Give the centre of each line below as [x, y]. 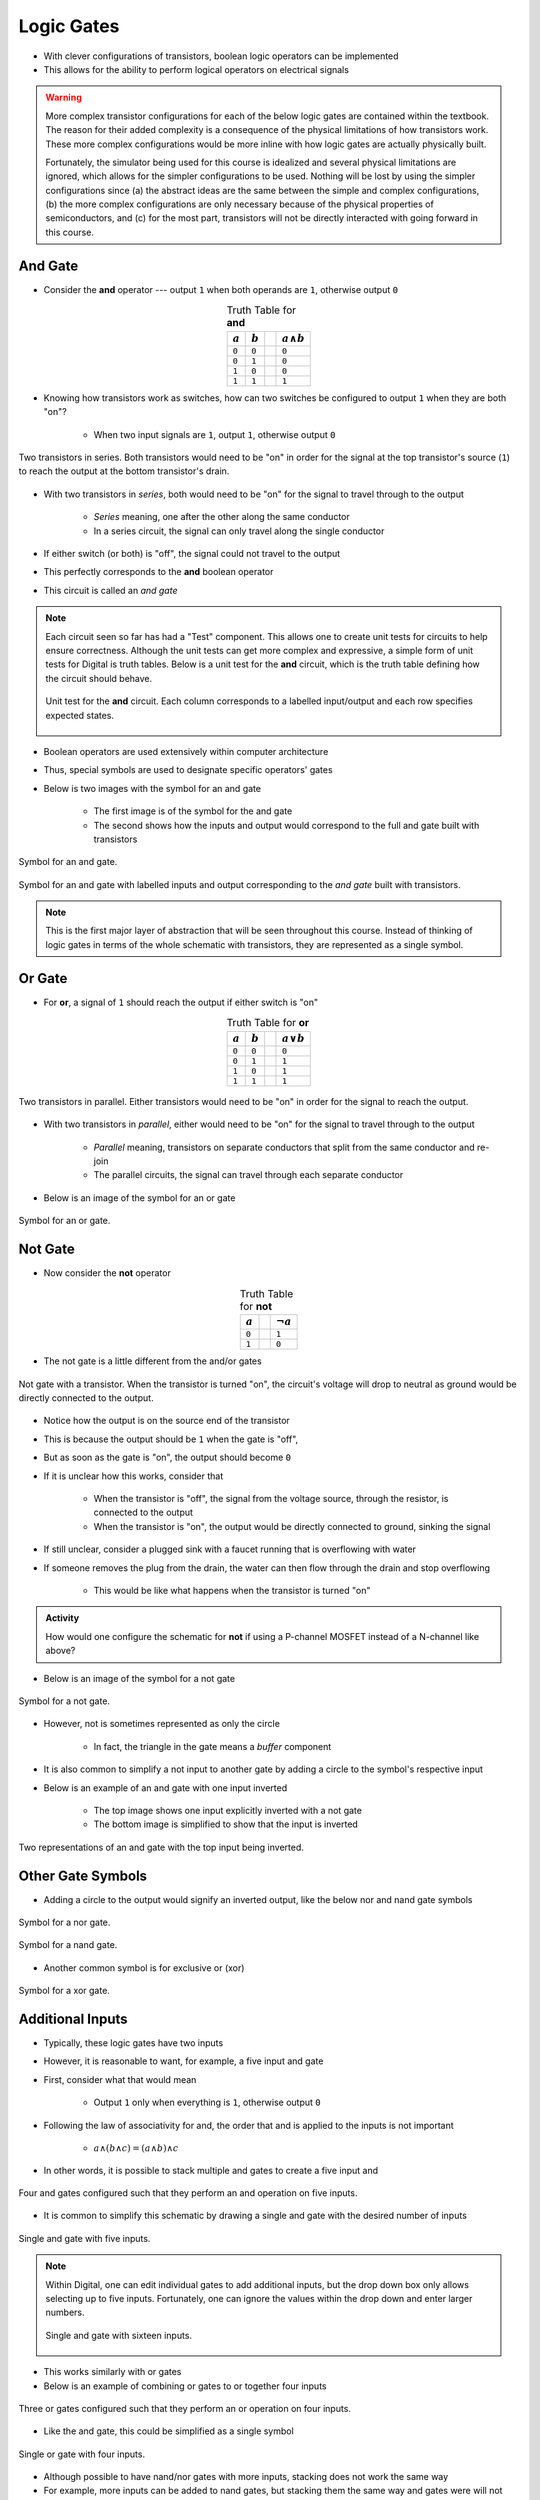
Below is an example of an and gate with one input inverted [165, 1787]
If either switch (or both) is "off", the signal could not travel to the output [192, 554]
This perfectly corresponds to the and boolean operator [158, 572]
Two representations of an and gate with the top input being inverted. [161, 1847]
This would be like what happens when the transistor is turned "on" [232, 1590]
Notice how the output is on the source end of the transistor [166, 1421]
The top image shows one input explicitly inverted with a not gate [227, 1810]
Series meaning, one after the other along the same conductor [221, 517]
